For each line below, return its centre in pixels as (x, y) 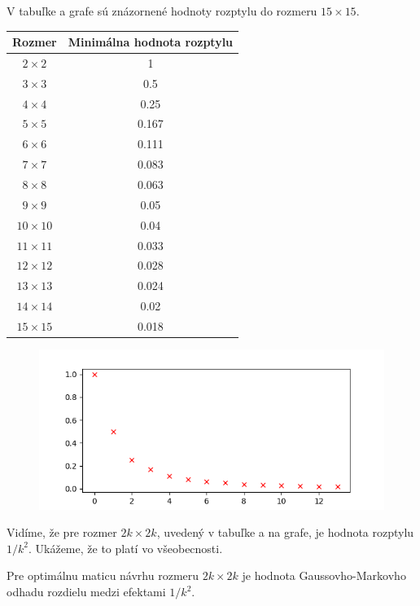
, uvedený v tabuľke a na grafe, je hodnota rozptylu (285, 532)
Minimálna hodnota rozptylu (151, 42)
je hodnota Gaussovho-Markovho (324, 575)
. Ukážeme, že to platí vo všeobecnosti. (125, 548)
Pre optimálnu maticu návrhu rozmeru (103, 575)
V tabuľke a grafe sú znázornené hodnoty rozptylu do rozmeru (162, 11)
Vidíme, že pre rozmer (62, 532)
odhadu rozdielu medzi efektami (86, 592)
